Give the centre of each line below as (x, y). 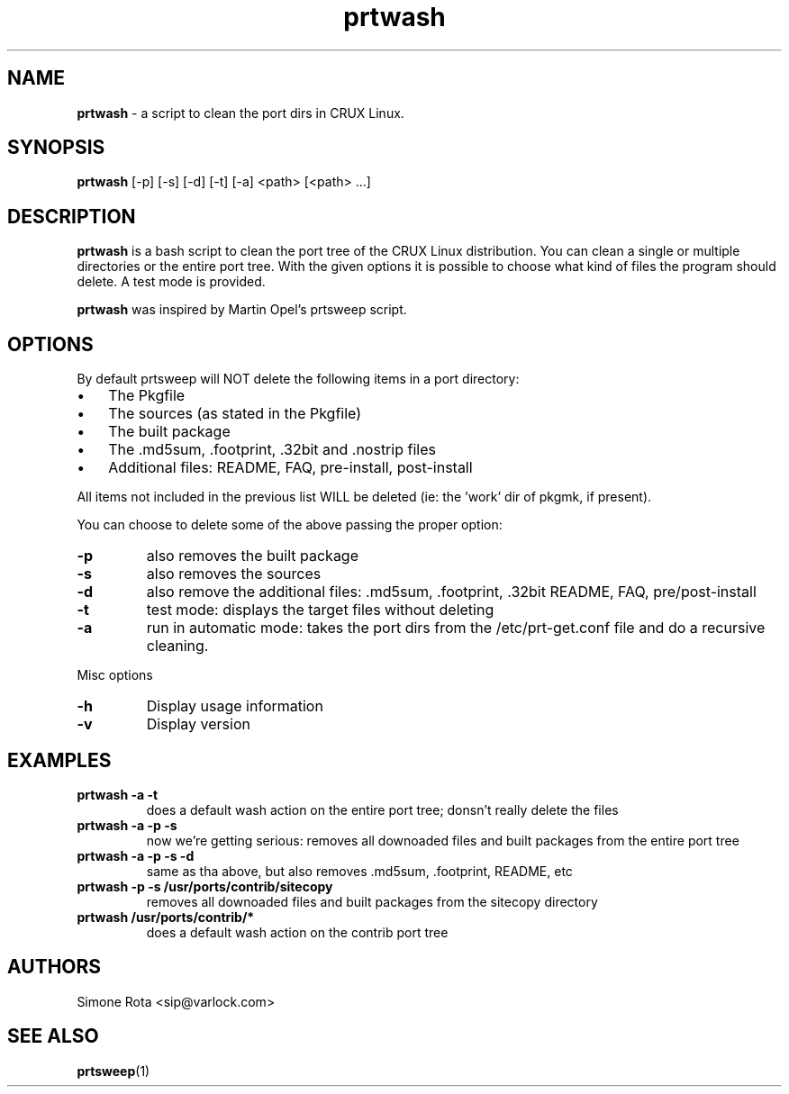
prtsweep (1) (113, 1071)
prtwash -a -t (118, 794)
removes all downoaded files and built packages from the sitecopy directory (372, 901)
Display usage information (235, 706)
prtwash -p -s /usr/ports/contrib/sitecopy (205, 886)
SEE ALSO (53, 1036)
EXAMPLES (59, 760)
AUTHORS (54, 967)
